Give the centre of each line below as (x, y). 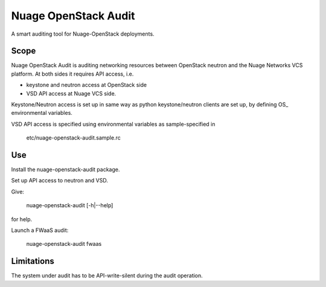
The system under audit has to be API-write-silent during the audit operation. (107, 276)
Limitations (33, 261)
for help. (22, 219)
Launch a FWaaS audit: (40, 230)
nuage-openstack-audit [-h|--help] (70, 205)
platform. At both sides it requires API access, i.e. (72, 74)
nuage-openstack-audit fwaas (64, 244)
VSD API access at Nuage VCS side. (71, 93)
